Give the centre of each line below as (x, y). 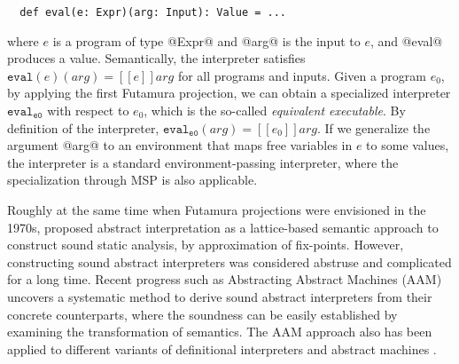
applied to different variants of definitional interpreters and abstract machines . (222, 348)
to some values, (408, 145)
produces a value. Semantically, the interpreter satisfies (156, 58)
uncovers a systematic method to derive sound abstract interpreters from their (220, 296)
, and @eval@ (406, 40)
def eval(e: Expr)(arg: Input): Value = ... (153, 12)
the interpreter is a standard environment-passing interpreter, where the (203, 162)
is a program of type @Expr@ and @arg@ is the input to (206, 40)
